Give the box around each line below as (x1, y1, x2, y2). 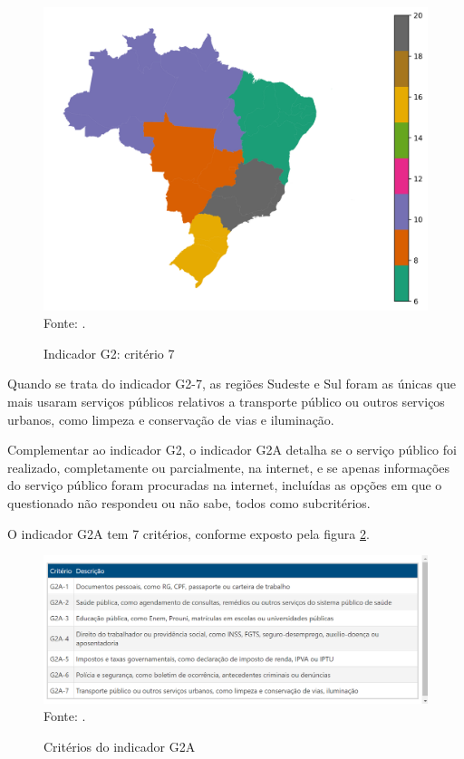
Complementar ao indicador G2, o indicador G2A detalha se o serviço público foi (7, 440, 457, 459)
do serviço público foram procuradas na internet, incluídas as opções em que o (7, 476, 442, 495)
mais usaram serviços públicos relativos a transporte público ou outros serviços (7, 391, 445, 410)
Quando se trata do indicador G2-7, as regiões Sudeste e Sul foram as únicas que (7, 374, 456, 393)
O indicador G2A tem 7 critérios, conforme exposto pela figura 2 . (7, 524, 370, 543)
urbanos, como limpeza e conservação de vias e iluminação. (7, 409, 334, 428)
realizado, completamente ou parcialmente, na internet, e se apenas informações (7, 457, 450, 476)
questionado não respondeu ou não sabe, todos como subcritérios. (7, 493, 371, 512)
